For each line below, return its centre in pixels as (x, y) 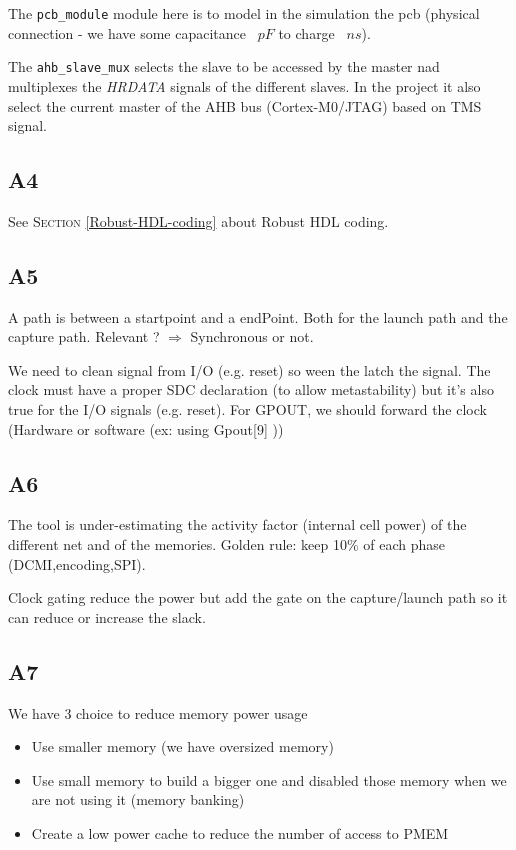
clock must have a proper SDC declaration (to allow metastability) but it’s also (251, 389)
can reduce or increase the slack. (107, 616)
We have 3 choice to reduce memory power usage (158, 712)
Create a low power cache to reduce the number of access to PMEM (240, 833)
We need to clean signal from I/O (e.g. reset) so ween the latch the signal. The (249, 369)
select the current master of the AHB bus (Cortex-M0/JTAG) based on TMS (245, 105)
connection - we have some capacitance (127, 32)
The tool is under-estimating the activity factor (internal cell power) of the (237, 524)
